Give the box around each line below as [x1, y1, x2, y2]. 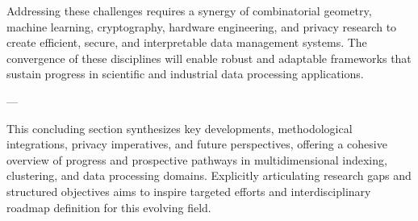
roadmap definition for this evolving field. [6, 198, 211, 215]
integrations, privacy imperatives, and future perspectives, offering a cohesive [6, 136, 387, 152]
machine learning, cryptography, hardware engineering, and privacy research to [6, 18, 397, 35]
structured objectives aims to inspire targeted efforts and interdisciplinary [6, 182, 371, 199]
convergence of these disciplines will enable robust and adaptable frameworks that [6, 49, 412, 66]
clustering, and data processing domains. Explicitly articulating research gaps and [6, 167, 412, 184]
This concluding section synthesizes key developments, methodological [6, 119, 353, 136]
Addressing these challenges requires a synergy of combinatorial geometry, [6, 2, 372, 19]
